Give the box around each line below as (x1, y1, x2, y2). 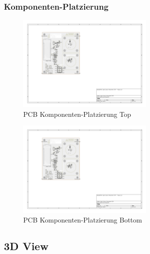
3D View (4, 238, 49, 253)
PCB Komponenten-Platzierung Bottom (23, 214, 142, 224)
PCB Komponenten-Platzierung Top (23, 109, 131, 119)
